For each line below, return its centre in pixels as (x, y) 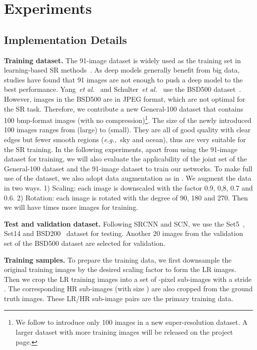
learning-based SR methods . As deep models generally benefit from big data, (122, 70)
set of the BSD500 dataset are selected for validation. (85, 243)
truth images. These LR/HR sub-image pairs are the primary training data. (119, 298)
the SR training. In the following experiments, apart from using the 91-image (121, 149)
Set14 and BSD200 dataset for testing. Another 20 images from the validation (124, 233)
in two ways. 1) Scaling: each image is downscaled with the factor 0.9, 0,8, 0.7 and (128, 187)
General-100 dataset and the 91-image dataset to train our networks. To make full (128, 168)
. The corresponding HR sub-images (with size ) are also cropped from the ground (128, 289)
